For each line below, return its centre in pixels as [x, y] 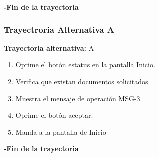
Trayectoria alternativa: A [49, 47]
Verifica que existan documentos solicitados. [83, 81]
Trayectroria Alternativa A [59, 29]
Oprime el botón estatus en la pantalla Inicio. [85, 64]
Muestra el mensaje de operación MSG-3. [79, 98]
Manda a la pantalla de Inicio [61, 132]
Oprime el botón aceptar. [54, 115]
